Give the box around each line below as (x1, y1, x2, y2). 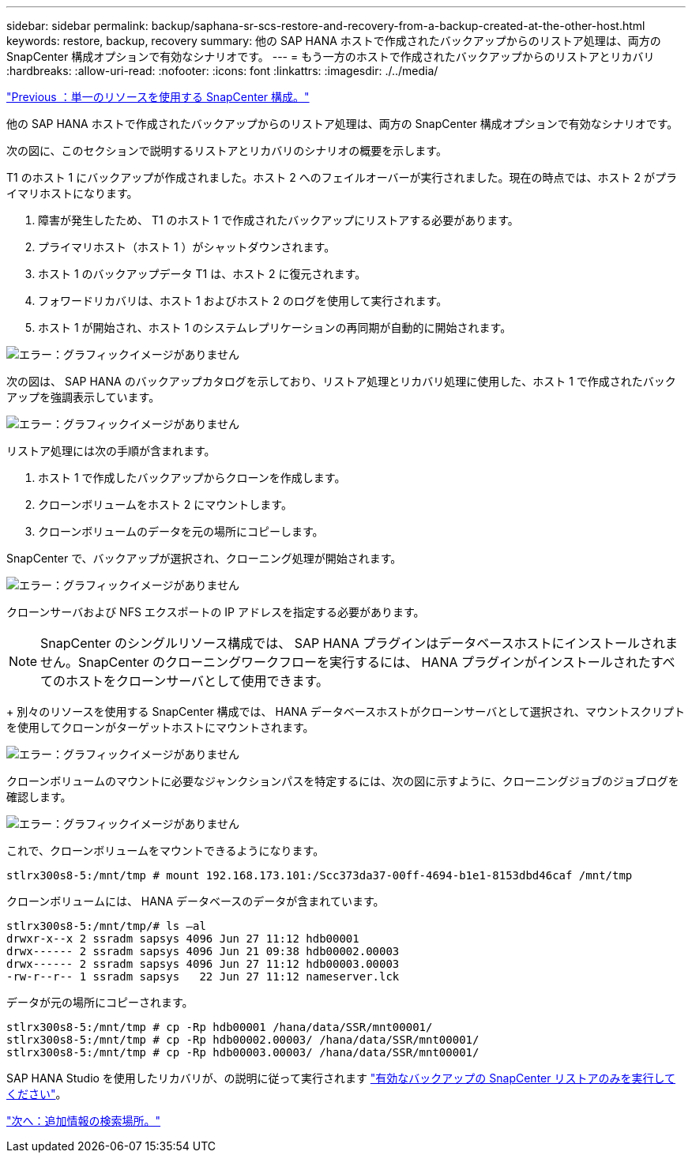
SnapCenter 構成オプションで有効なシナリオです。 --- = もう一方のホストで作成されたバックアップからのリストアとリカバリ (6, 50, 655, 63)
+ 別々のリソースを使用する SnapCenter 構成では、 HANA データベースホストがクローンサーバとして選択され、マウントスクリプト (6, 705, 685, 718)
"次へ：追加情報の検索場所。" (6, 1114, 161, 1127)
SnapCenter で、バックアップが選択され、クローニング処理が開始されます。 (6, 551, 402, 565)
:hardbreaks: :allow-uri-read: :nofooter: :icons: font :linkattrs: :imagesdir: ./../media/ (6, 64, 438, 77)
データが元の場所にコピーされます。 (6, 995, 194, 1009)
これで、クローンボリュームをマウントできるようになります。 (6, 844, 325, 857)
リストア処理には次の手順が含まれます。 (6, 444, 216, 457)
